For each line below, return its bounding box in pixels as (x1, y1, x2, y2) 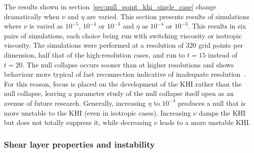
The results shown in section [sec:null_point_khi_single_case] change (4, 1, 217, 11)
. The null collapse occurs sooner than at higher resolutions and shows (22, 59, 234, 69)
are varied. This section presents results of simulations (86, 11, 250, 21)
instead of (208, 49, 237, 60)
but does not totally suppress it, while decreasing (4, 117, 152, 127)
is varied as (29, 21, 63, 31)
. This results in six (188, 21, 246, 31)
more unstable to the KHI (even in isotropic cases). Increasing (4, 107, 191, 118)
